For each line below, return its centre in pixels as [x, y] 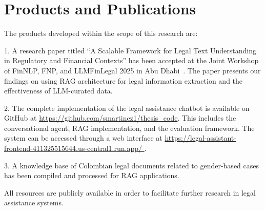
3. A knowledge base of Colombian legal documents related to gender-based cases [132, 165]
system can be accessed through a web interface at [83, 138]
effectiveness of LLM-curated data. [58, 91]
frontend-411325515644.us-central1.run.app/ [73, 148]
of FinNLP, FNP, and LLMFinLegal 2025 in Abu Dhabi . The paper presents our [132, 70]
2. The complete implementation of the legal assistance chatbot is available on [127, 108]
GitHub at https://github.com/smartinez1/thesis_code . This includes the [120, 118]
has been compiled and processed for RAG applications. [92, 175]
